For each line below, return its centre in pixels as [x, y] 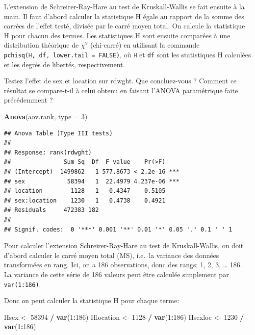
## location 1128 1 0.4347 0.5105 [85, 191]
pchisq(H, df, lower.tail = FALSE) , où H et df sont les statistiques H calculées [127, 54]
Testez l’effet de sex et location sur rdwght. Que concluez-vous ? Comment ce [120, 81]
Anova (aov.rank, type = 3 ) [46, 116]
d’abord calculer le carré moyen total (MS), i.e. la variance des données [112, 255]
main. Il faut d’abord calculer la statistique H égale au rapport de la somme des [124, 16]
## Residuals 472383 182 [51, 210]
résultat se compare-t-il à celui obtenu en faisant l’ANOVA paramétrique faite [121, 90]
